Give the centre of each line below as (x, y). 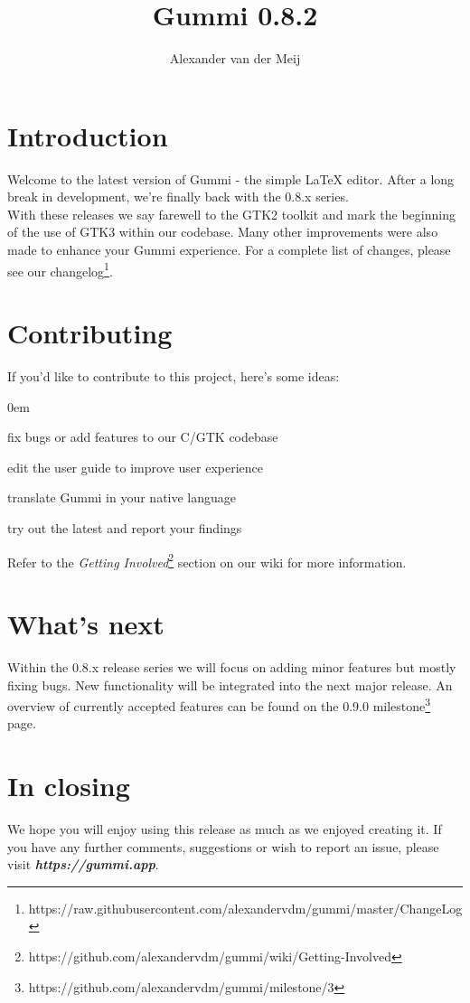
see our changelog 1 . (60, 269)
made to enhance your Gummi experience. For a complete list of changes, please (229, 250)
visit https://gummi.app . (83, 864)
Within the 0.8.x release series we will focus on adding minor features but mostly (232, 666)
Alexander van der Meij (235, 58)
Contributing (90, 333)
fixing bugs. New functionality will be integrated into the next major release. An (230, 684)
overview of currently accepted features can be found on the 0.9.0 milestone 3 (219, 704)
